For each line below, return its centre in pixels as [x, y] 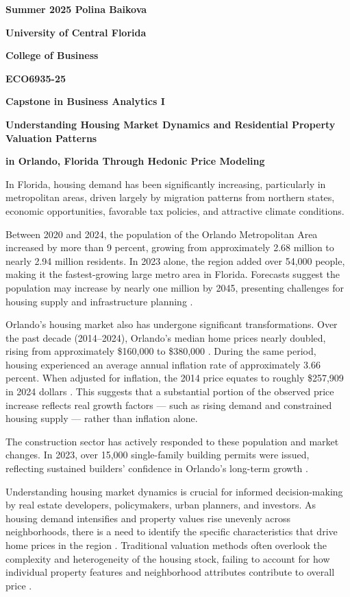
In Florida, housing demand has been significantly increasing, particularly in [166, 184]
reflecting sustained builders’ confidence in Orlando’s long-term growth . [157, 468]
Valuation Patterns [51, 138]
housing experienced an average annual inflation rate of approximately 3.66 [163, 364]
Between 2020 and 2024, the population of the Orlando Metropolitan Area [162, 234]
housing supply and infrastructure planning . [99, 301]
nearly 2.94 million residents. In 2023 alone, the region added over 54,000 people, [175, 260]
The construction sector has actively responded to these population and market [172, 441]
